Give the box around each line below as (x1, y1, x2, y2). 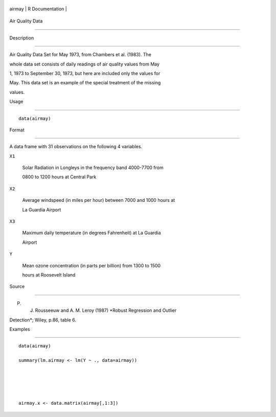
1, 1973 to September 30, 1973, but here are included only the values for (9, 70, 160, 76)
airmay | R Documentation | (9, 6, 67, 12)
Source (9, 284, 25, 290)
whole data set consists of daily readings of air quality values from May (9, 61, 160, 67)
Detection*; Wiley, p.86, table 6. (9, 317, 77, 323)
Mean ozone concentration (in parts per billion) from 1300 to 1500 (22, 262, 161, 268)
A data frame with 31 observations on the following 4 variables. (9, 144, 143, 150)
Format (9, 127, 25, 133)
